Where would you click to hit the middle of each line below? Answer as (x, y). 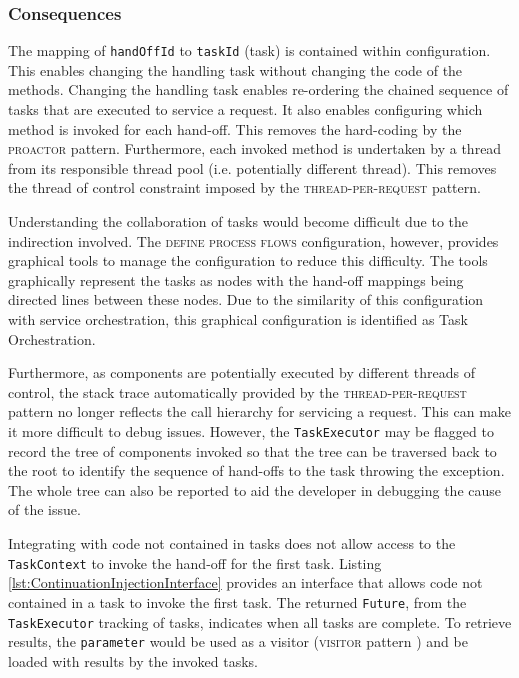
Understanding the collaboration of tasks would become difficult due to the (238, 221)
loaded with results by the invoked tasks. (133, 660)
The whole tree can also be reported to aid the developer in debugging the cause (255, 489)
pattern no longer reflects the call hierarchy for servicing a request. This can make (260, 411)
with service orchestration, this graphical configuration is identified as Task (238, 319)
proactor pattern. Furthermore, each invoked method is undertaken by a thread (255, 148)
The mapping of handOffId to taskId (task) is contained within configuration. (249, 50)
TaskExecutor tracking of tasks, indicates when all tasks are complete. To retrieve (260, 621)
